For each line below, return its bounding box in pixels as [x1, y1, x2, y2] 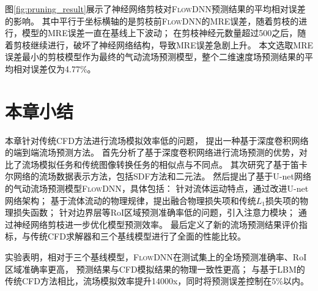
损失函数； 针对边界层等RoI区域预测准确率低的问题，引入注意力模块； [13, 206, 296, 219]
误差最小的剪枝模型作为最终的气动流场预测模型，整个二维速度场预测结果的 [5, 50, 305, 63]
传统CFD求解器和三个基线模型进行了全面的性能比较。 [30, 230, 246, 243]
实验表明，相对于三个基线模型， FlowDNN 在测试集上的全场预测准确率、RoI [5, 251, 307, 263]
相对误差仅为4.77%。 [13, 62, 96, 75]
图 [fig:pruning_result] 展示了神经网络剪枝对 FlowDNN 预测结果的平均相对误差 [5, 2, 306, 15]
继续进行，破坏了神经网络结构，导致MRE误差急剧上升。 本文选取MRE [30, 38, 314, 51]
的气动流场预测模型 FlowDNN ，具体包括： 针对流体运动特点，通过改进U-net [5, 182, 309, 195]
